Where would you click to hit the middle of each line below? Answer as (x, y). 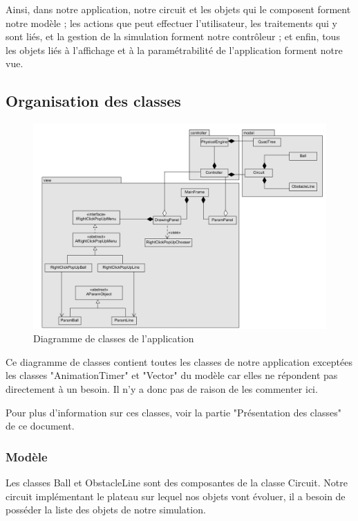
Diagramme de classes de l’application (114, 338)
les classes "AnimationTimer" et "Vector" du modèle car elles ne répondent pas (172, 375)
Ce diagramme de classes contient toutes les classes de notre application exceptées (179, 361)
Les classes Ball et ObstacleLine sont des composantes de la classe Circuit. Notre (177, 483)
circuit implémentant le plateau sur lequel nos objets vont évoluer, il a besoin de (176, 496)
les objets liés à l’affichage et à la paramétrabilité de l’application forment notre (174, 50)
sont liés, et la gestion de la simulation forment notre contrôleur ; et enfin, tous (173, 36)
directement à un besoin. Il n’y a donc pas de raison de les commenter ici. (162, 389)
